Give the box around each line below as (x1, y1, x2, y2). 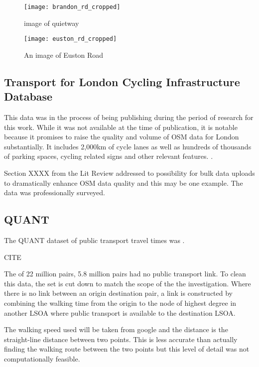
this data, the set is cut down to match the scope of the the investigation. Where (4, 278, 251, 288)
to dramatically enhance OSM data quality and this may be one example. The (4, 177, 243, 188)
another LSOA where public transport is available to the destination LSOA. (4, 307, 236, 318)
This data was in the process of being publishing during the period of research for (4, 112, 254, 122)
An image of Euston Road (24, 49, 104, 60)
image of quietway (24, 17, 79, 28)
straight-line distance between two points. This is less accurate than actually (4, 334, 238, 344)
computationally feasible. (4, 353, 80, 364)
